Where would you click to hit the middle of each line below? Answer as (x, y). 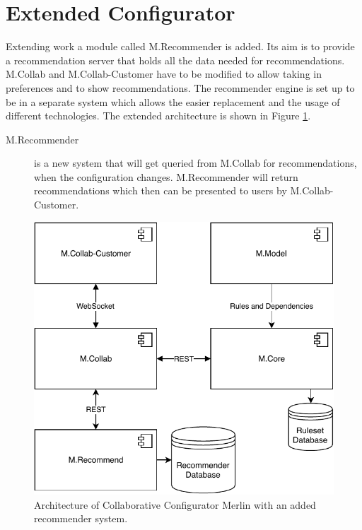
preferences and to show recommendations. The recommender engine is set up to (180, 87)
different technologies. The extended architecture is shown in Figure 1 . (158, 116)
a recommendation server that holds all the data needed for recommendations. (175, 60)
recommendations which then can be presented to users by (160, 190)
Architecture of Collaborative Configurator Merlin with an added (175, 504)
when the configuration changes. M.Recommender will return (166, 176)
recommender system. (81, 518)
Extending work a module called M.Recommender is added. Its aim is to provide (180, 46)
